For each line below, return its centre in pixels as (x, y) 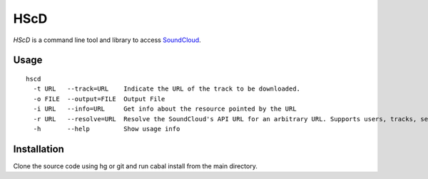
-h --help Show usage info (107, 129)
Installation (39, 149)
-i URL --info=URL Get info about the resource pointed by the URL (165, 109)
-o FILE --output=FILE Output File (99, 99)
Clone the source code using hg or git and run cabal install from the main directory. (136, 166)
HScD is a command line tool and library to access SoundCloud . (107, 40)
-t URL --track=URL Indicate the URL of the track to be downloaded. (167, 89)
